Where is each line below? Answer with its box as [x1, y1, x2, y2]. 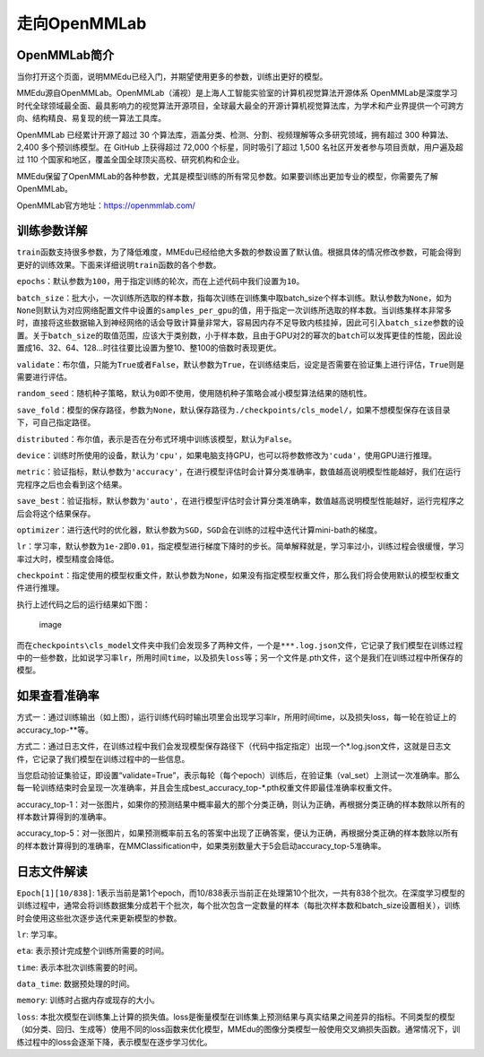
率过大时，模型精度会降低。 [16, 553, 119, 564]
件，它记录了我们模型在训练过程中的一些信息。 [16, 753, 190, 764]
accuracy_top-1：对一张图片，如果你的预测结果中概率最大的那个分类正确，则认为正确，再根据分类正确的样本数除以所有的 [16, 799, 465, 810]
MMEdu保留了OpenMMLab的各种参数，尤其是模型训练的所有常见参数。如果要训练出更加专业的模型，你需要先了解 [16, 170, 438, 181]
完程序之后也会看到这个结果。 [16, 479, 127, 490]
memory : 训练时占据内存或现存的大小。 [16, 995, 160, 1006]
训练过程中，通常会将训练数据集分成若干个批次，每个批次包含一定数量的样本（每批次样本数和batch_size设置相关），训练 [16, 900, 461, 911]
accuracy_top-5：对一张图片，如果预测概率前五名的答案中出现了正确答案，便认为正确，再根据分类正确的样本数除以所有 [16, 827, 459, 838]
